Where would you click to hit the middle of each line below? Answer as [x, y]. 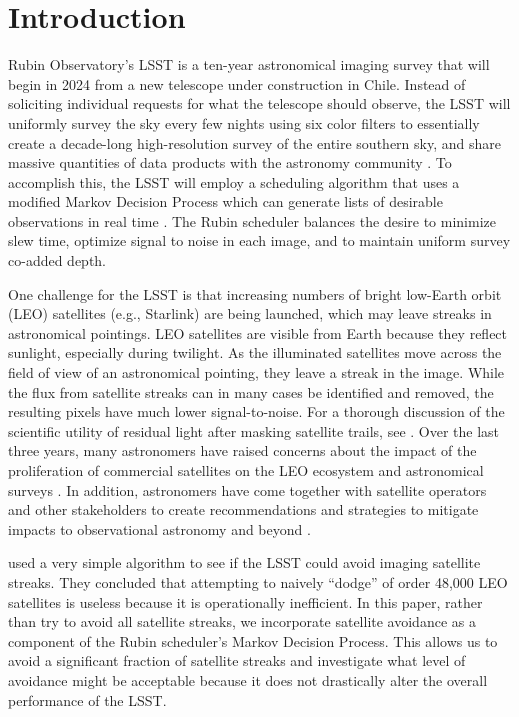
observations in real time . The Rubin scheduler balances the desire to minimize [252, 220]
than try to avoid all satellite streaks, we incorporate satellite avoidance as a [242, 621]
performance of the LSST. [87, 699]
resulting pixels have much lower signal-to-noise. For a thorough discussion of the [256, 411]
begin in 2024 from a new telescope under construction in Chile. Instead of [237, 83]
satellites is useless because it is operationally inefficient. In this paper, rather [245, 601]
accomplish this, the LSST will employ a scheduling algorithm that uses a [234, 181]
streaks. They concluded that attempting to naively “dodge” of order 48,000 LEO [258, 581]
